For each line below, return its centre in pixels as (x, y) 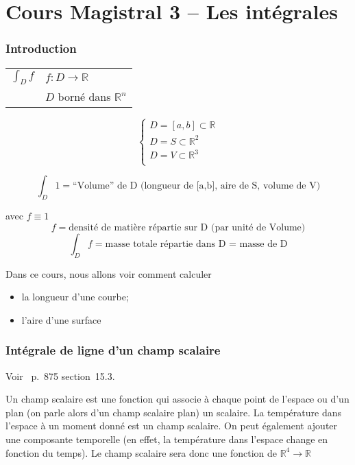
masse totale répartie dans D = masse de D (196, 244)
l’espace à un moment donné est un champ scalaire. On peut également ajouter (172, 426)
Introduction (41, 48)
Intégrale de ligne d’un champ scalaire (113, 350)
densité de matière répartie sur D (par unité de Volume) (187, 227)
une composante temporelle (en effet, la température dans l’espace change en (167, 439)
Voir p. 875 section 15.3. (60, 375)
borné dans (84, 96)
